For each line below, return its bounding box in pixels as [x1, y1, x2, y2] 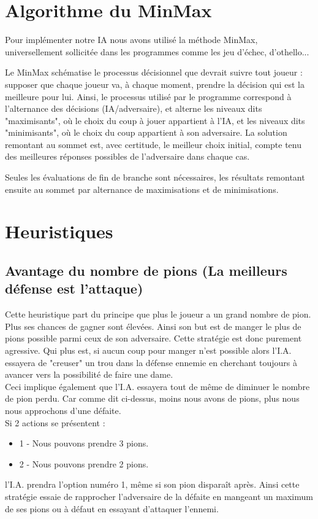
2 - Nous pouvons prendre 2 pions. [19, 457, 149, 470]
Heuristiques [5, 219, 113, 244]
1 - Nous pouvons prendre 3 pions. [19, 437, 149, 450]
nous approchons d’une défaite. [5, 404, 121, 416]
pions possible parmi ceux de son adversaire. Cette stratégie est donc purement [5, 332, 302, 345]
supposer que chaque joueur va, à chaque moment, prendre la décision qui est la [5, 77, 305, 90]
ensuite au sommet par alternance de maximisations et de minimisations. [5, 182, 279, 195]
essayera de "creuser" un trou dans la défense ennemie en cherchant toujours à [5, 356, 298, 369]
